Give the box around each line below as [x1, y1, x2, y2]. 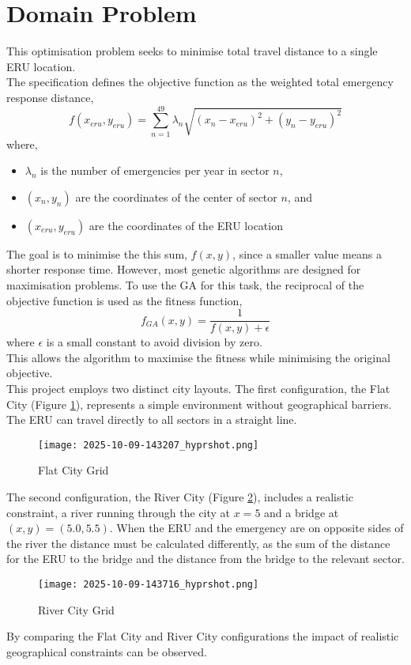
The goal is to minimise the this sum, [6, 245, 187, 262]
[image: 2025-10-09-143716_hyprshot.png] [38, 579, 259, 591]
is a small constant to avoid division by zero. [46, 334, 262, 350]
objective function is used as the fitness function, [6, 292, 243, 308]
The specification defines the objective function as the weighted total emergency [6, 74, 394, 90]
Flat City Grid [38, 462, 109, 478]
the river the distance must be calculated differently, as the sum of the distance [6, 535, 390, 551]
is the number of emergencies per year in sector [40, 162, 270, 179]
